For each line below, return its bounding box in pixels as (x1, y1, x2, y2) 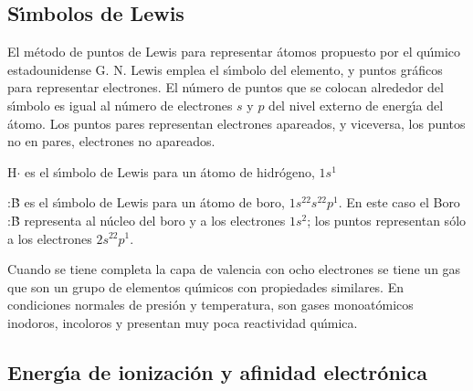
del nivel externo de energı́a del (268, 95, 444, 114)
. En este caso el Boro (338, 193, 460, 212)
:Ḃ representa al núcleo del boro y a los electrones (7, 210, 286, 229)
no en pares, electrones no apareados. (7, 132, 215, 151)
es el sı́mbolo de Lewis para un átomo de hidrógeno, (25, 162, 315, 181)
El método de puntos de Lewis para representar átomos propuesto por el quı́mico (7, 42, 461, 61)
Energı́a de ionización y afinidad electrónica (7, 357, 427, 386)
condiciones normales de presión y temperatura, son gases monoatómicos (7, 295, 414, 314)
